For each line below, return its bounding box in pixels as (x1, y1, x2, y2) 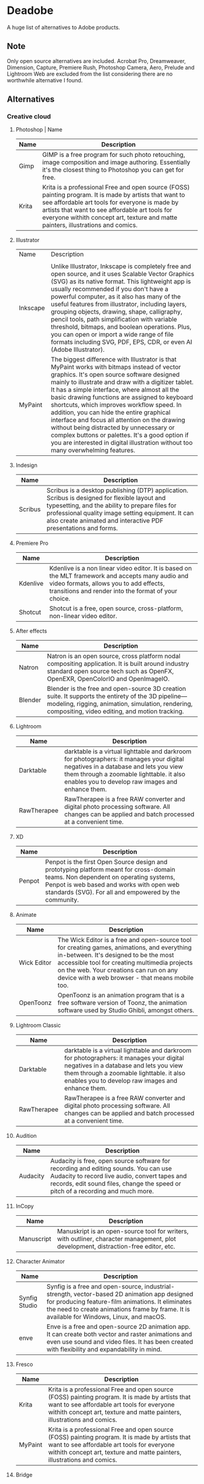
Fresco (15, 1360, 33, 1368)
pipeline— (158, 692, 187, 701)
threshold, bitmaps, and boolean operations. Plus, (51, 323, 192, 331)
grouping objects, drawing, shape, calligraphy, (51, 308, 183, 316)
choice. (49, 595, 71, 603)
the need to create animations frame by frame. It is (47, 1305, 190, 1314)
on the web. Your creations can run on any (58, 966, 178, 975)
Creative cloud (7, 113, 51, 121)
